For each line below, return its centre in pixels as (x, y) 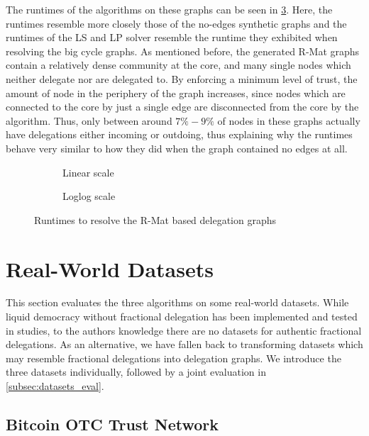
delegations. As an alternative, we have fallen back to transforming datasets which (184, 344)
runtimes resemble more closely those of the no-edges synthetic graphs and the (176, 23)
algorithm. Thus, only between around (89, 120)
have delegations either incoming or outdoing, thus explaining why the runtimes (179, 134)
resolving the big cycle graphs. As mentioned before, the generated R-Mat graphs (183, 51)
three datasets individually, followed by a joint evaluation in (136, 372)
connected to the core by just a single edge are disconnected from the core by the (182, 107)
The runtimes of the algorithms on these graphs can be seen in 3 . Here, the (169, 9)
